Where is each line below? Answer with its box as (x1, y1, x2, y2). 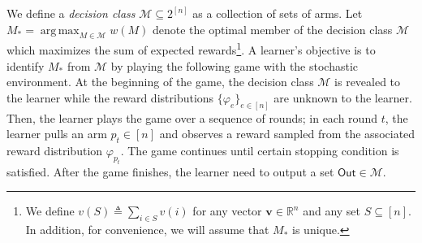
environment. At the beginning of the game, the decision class (6, 73, 314, 90)
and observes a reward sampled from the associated (159, 125, 416, 142)
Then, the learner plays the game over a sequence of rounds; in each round (6, 109, 377, 126)
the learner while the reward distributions (6, 89, 214, 106)
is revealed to (334, 73, 401, 90)
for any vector (192, 202, 262, 219)
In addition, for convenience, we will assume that (25, 221, 269, 238)
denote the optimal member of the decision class (152, 20, 393, 37)
